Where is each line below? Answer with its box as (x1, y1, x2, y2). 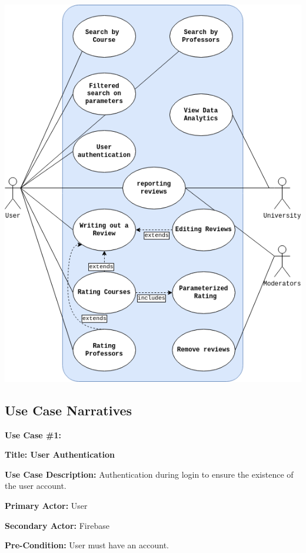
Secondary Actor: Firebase (5, 519, 109, 531)
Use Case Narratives (5, 401, 132, 419)
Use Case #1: (5, 428, 61, 441)
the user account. (5, 479, 66, 492)
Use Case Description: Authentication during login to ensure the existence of (5, 468, 294, 480)
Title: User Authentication (5, 448, 115, 461)
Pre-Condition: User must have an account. (5, 539, 169, 551)
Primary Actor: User (5, 499, 88, 512)
